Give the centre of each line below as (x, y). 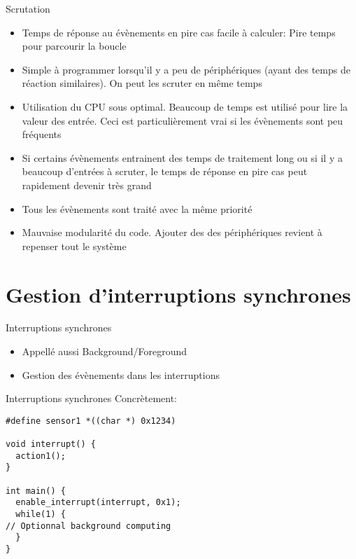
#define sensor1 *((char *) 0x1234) (91, 421)
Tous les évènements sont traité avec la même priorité (137, 208)
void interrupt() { (51, 444)
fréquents (42, 134)
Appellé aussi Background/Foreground (104, 351)
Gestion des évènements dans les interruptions (121, 374)
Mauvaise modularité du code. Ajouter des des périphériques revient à (172, 232)
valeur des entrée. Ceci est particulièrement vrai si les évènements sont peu (183, 120)
